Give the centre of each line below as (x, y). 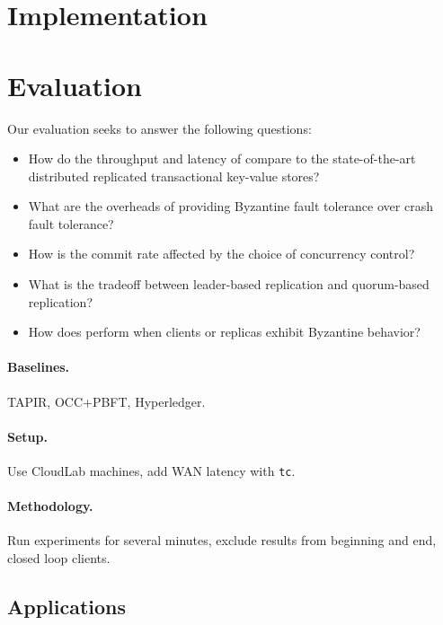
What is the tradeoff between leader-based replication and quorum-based (229, 284)
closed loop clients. (59, 558)
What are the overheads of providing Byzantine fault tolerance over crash (230, 206)
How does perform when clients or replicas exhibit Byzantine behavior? (224, 332)
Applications (67, 607)
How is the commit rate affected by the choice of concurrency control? (221, 254)
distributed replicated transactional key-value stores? (174, 176)
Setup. (27, 436)
